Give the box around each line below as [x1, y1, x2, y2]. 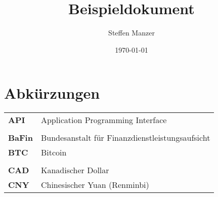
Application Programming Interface [40, 114, 167, 126]
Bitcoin [40, 146, 67, 159]
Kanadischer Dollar [40, 164, 109, 176]
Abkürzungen [4, 83, 100, 103]
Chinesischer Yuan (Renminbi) [40, 179, 149, 191]
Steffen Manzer [108, 27, 155, 38]
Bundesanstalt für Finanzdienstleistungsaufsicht [40, 132, 210, 144]
